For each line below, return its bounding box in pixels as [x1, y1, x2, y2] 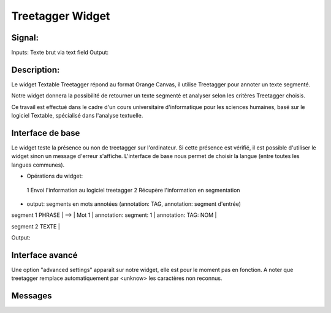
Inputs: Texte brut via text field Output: [11, 49, 109, 56]
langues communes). [11, 161, 65, 168]
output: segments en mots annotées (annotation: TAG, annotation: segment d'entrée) [26, 200, 242, 208]
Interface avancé [11, 250, 78, 260]
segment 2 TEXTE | [11, 222, 61, 230]
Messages [11, 291, 52, 301]
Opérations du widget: [26, 172, 83, 180]
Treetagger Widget [11, 9, 110, 23]
